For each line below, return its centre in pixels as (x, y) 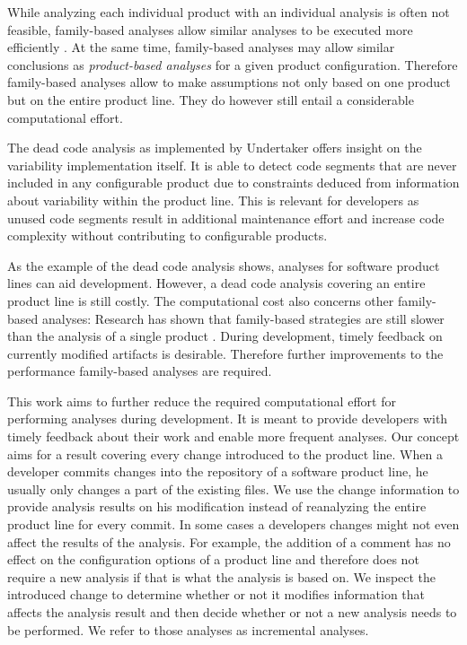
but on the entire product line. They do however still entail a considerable (211, 99)
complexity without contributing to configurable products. (167, 235)
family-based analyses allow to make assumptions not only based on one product (229, 82)
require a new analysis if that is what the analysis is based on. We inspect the (222, 576)
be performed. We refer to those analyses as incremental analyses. (188, 629)
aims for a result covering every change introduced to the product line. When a (225, 453)
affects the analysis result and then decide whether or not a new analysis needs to (232, 612)
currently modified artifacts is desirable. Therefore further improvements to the (225, 353)
